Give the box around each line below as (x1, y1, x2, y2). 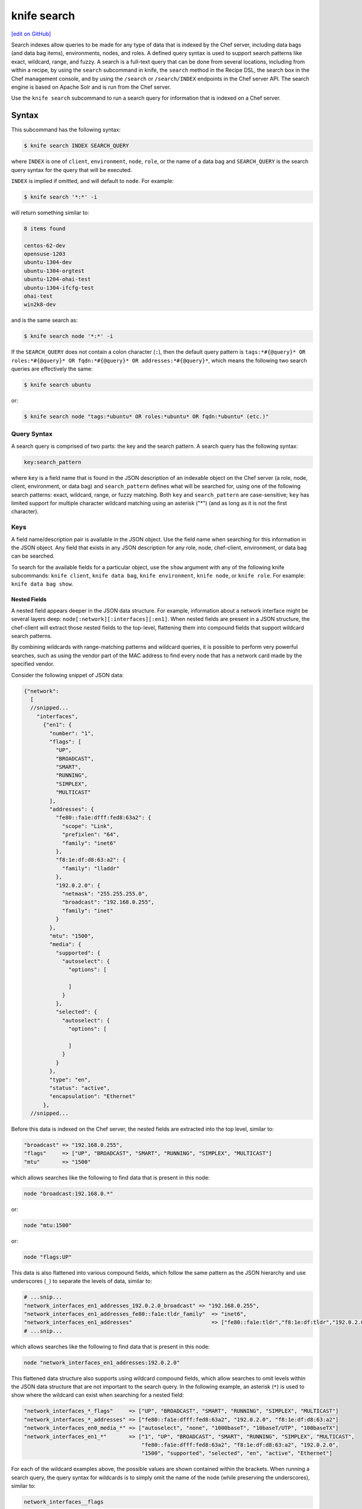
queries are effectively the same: (11, 365, 93, 372)
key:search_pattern (24, 459, 81, 465)
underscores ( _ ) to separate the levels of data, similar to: (11, 1277, 152, 1285)
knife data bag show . (11, 580, 74, 588)
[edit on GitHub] (11, 30, 51, 37)
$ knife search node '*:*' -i (24, 333, 113, 340)
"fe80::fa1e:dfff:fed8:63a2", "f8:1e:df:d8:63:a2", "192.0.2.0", (141, 1441, 339, 1448)
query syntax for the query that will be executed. (11, 166, 132, 173)
